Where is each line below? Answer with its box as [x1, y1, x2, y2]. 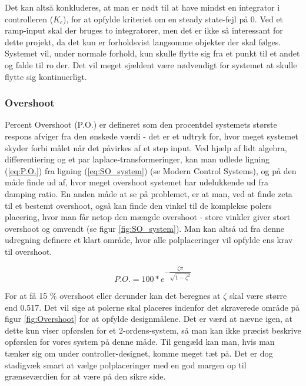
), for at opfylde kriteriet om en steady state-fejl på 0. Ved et [63, 12, 284, 25]
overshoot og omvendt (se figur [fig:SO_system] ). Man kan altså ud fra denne [5, 222, 284, 234]
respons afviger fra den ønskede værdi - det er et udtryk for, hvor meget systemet [5, 129, 298, 142]
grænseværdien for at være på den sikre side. [5, 370, 166, 382]
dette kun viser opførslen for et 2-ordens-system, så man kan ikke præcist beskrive [5, 324, 301, 336]
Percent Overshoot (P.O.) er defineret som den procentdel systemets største [5, 118, 277, 131]
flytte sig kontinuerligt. [5, 70, 87, 82]
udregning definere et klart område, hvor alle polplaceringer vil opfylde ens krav [5, 234, 293, 246]
